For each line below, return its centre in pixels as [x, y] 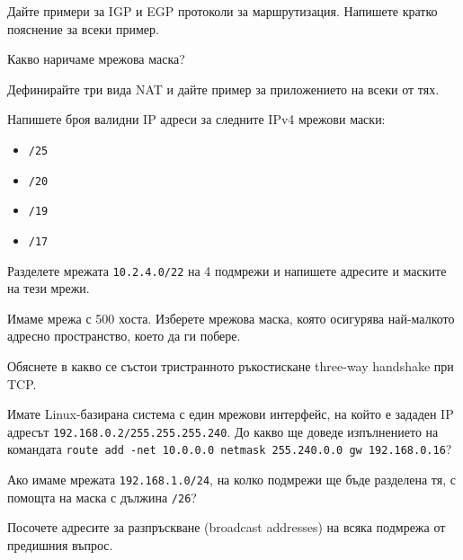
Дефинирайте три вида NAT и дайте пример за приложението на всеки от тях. [223, 89]
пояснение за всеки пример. [83, 28]
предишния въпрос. [60, 545]
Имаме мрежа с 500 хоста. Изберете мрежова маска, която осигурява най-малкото [231, 318]
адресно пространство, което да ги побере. [124, 336]
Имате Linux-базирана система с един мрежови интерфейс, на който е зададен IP [231, 414]
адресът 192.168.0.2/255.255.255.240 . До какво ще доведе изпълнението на [223, 431]
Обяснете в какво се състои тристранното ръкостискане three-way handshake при [231, 366]
